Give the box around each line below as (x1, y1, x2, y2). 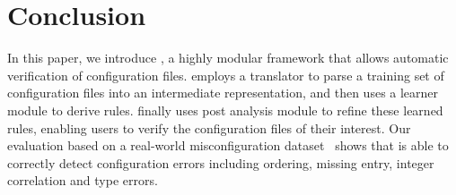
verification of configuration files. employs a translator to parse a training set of (7, 65, 444, 84)
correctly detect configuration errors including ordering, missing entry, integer (7, 153, 434, 172)
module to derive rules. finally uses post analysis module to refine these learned (7, 100, 443, 119)
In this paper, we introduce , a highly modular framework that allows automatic (7, 48, 449, 67)
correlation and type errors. (7, 171, 158, 190)
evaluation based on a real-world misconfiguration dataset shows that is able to (7, 136, 449, 155)
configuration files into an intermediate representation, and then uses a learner (7, 83, 439, 102)
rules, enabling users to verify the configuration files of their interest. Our (7, 118, 411, 137)
